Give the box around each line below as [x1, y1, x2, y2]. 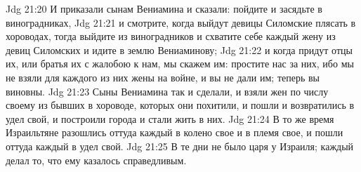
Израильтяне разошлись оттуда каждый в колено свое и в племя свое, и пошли [6, 125, 343, 140]
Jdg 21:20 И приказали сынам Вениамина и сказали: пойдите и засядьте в [6, 1, 322, 15]
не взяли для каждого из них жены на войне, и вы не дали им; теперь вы [6, 70, 320, 84]
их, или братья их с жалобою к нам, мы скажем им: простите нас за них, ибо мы [6, 56, 354, 71]
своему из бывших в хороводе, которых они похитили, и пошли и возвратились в [6, 98, 355, 112]
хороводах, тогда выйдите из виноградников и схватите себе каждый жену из [6, 29, 336, 44]
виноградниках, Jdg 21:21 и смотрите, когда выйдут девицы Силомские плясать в [6, 15, 356, 29]
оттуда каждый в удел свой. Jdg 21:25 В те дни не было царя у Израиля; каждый [6, 138, 354, 153]
